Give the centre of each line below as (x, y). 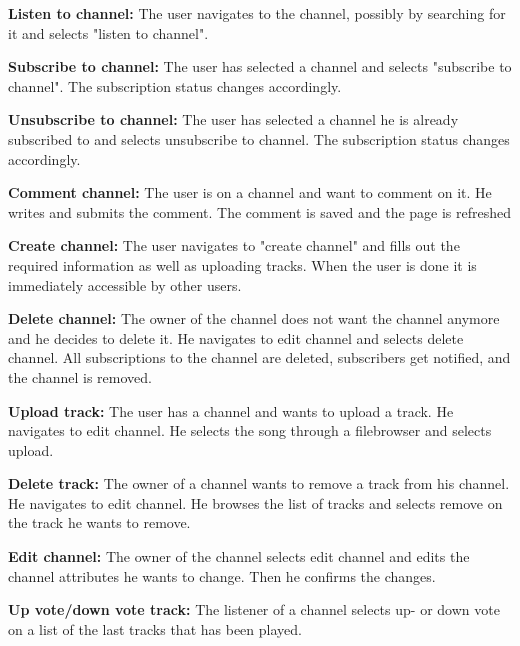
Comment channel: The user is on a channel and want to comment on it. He (250, 192)
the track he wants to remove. (99, 522)
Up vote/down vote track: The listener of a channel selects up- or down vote (254, 609)
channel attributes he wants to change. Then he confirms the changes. (222, 575)
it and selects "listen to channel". (108, 32)
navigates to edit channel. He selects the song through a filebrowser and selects (250, 430)
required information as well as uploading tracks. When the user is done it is (242, 264)
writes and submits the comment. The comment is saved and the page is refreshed (260, 211)
